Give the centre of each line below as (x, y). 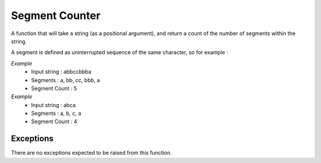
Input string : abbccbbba (61, 72)
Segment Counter (56, 15)
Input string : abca (53, 105)
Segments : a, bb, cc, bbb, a (66, 80)
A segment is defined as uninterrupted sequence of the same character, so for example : (119, 52)
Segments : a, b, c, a (56, 114)
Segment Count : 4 (54, 121)
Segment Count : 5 (54, 88)
